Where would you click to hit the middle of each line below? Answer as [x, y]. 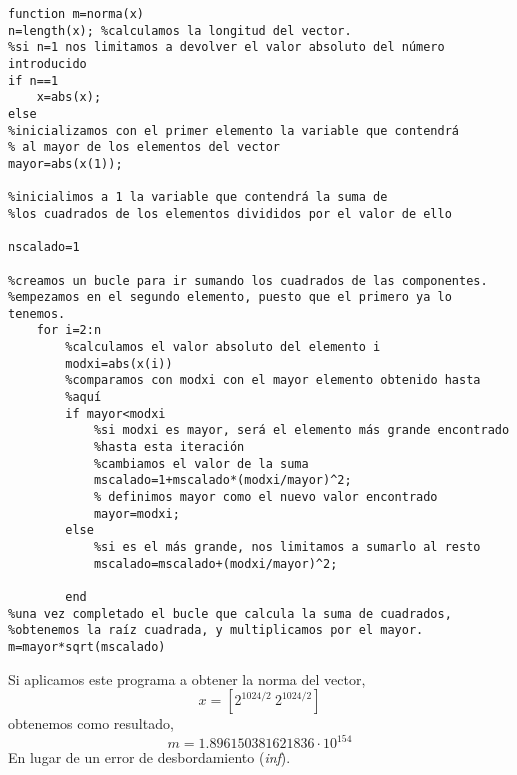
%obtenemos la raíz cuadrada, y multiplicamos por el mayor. [216, 630]
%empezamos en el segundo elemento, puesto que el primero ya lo [230, 297]
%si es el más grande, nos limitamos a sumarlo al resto [287, 547]
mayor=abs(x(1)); [65, 163]
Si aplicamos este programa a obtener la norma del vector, [187, 678]
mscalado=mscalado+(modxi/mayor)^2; [215, 563]
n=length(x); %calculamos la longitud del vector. [180, 30]
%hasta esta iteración [169, 447]
